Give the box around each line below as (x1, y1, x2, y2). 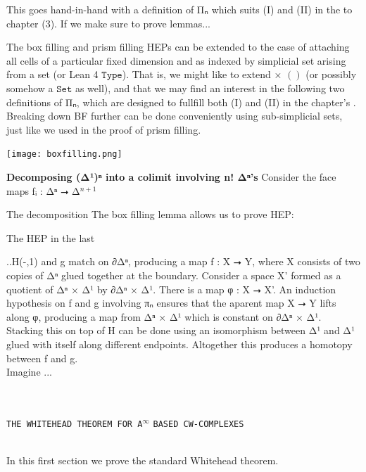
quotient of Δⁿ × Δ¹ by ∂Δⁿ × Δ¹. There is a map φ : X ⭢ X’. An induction (6, 281, 336, 296)
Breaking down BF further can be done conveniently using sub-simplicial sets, (6, 108, 343, 123)
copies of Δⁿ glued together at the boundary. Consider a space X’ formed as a (6, 267, 341, 282)
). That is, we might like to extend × (122, 67, 282, 82)
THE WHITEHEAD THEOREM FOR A (6, 419, 143, 429)
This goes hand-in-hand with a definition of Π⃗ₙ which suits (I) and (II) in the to (6, 2, 353, 16)
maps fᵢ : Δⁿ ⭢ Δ (6, 183, 80, 198)
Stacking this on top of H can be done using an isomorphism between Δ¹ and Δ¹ (6, 323, 355, 338)
